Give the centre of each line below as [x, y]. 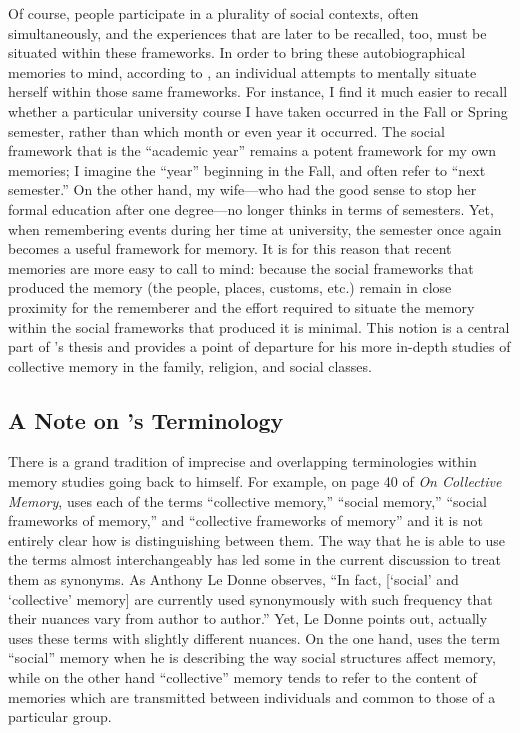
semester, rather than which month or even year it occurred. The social [226, 130]
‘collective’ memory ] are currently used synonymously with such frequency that [250, 598]
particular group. [60, 716]
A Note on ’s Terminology [146, 419]
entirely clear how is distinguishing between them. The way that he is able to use [257, 539]
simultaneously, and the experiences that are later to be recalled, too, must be [247, 32]
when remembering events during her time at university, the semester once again [255, 228]
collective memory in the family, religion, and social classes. [190, 365]
